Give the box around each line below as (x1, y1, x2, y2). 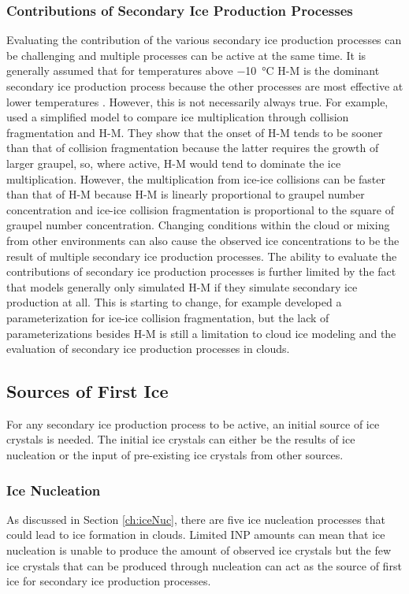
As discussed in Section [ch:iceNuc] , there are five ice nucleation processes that (6, 510, 385, 527)
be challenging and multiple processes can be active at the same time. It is (6, 46, 366, 63)
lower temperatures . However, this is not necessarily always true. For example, (6, 93, 389, 110)
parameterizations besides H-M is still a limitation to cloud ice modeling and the (6, 325, 396, 341)
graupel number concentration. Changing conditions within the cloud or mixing (6, 217, 390, 233)
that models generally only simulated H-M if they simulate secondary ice (6, 278, 358, 295)
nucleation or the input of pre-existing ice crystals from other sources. (6, 447, 344, 463)
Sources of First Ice (6, 379, 169, 403)
